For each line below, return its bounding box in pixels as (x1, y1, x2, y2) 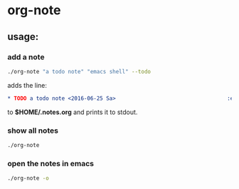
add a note (7, 52, 45, 62)
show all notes (7, 126, 59, 136)
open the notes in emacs (7, 158, 95, 168)
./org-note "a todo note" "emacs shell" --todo (7, 68, 152, 75)
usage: (7, 31, 39, 43)
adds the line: (7, 81, 48, 89)
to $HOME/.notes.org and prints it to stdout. (7, 108, 138, 116)
